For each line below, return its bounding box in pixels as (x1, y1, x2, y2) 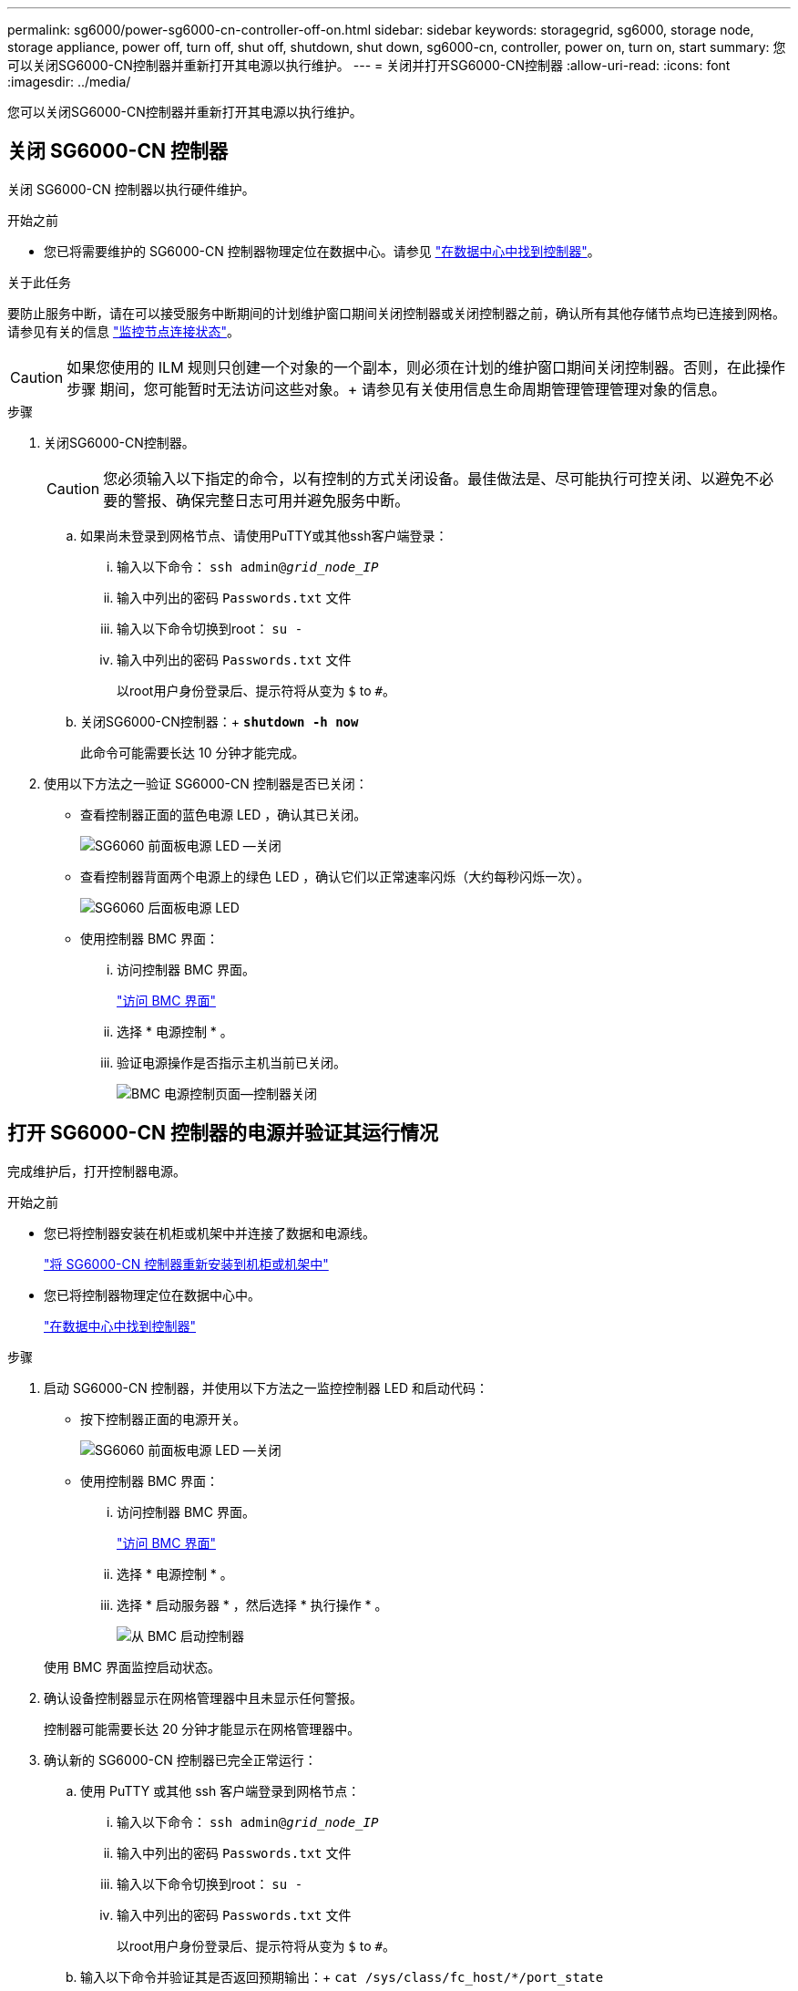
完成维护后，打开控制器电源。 (7, 1162, 186, 1179)
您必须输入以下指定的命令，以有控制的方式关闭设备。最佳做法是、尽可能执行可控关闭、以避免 (103, 469, 745, 488)
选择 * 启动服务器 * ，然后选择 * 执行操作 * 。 (117, 1596, 388, 1613)
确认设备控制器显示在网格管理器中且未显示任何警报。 (44, 1689, 363, 1706)
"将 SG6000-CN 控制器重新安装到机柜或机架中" (44, 1255, 329, 1272)
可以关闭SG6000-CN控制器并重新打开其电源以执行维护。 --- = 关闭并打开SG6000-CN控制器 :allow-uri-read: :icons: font (7, 57, 731, 73)
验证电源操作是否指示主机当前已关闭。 (117, 1054, 346, 1070)
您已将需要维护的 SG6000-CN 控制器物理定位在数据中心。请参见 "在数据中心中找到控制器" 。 (44, 242, 600, 259)
